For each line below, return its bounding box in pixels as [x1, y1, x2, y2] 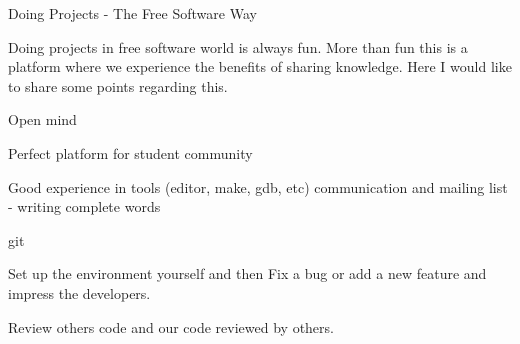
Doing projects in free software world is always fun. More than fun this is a [8, 36, 468, 57]
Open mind [8, 109, 77, 130]
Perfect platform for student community [8, 142, 253, 163]
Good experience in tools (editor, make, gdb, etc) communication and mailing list [8, 176, 508, 197]
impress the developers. [8, 282, 151, 303]
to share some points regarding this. [8, 75, 228, 96]
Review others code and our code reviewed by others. [8, 316, 334, 337]
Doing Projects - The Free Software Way [8, 3, 257, 23]
